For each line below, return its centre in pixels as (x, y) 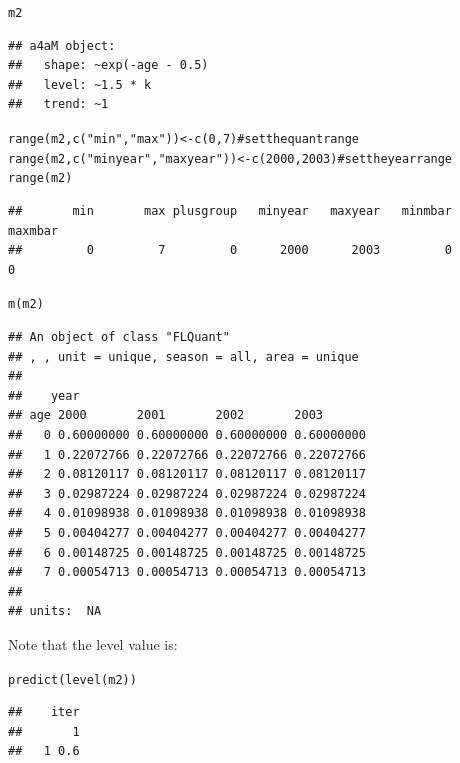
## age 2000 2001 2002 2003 (165, 415)
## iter (44, 712)
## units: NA (55, 611)
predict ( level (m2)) (72, 679)
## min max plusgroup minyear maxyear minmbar (230, 211)
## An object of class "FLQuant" (119, 337)
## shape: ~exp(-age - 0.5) (108, 65)
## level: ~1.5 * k (80, 84)
